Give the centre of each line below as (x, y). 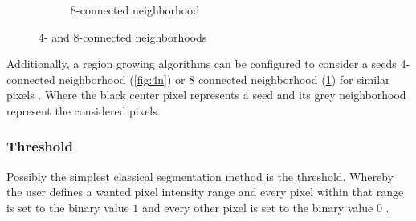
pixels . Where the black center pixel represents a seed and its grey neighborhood (206, 95)
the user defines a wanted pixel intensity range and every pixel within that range (205, 192)
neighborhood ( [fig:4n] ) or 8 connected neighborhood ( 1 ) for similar (224, 79)
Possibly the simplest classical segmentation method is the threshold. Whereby (200, 176)
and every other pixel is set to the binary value (257, 207)
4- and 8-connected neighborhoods (123, 36)
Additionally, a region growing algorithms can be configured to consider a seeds (202, 64)
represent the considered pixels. (84, 110)
